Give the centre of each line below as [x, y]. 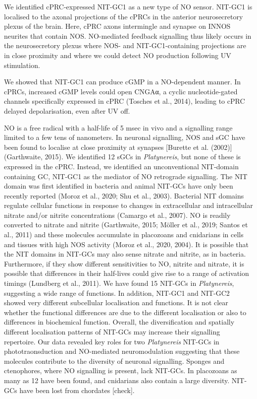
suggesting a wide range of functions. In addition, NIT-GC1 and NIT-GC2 [117, 293]
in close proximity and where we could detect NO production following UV [118, 55]
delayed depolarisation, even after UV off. [67, 110]
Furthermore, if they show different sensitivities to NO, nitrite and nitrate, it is [124, 263]
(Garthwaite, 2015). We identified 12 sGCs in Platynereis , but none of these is [123, 157]
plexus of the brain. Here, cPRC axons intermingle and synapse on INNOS [117, 26]
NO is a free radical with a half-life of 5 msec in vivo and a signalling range [118, 127]
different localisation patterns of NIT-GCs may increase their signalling [112, 332]
